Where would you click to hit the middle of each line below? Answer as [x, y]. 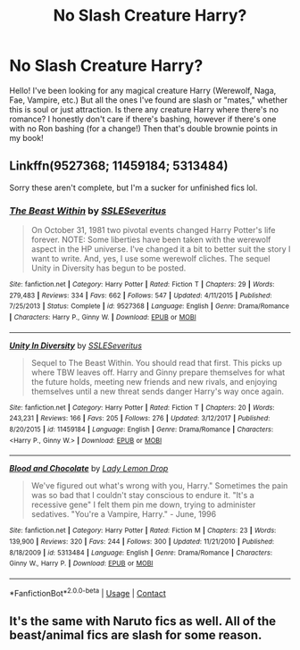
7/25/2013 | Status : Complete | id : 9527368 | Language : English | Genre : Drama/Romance [150, 306]
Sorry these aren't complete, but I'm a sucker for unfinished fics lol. [133, 187]
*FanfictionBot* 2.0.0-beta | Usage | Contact [88, 592]
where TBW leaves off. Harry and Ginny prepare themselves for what [158, 372]
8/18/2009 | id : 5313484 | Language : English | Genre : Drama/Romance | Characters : [141, 553]
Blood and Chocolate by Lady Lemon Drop [89, 469]
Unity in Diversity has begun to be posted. [108, 268]
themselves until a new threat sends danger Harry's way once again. [157, 391]
